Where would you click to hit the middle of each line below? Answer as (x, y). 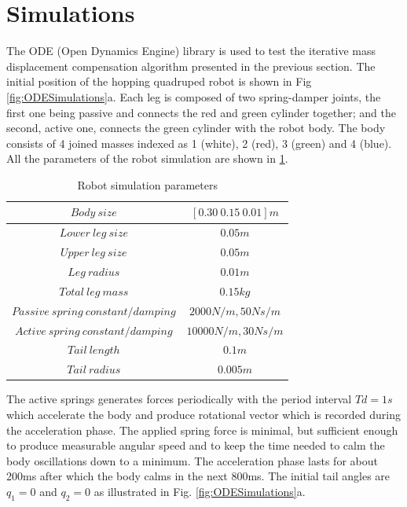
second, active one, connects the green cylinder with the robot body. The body (196, 128)
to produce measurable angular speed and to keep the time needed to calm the (196, 445)
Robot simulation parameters (147, 184)
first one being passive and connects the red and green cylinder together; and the (201, 112)
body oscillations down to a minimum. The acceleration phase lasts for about (192, 460)
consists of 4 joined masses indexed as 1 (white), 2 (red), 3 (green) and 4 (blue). (199, 143)
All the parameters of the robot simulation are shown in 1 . (147, 158)
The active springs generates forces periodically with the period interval (179, 399)
